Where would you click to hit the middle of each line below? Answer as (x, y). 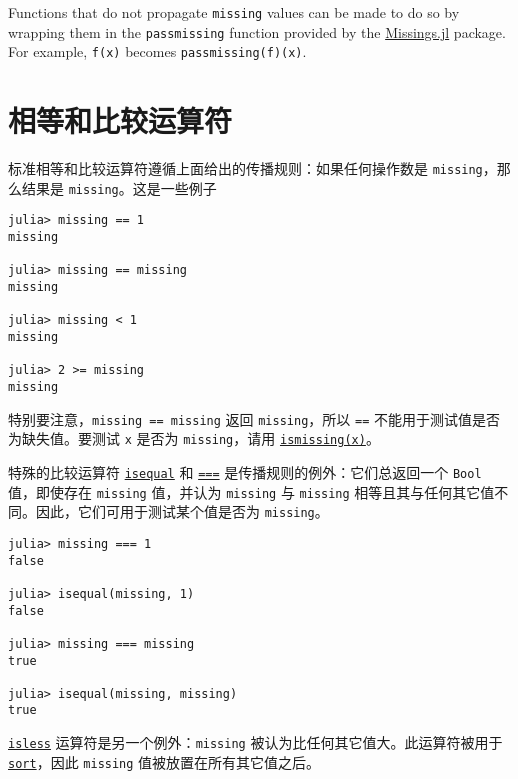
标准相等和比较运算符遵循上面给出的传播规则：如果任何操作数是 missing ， (252, 168)
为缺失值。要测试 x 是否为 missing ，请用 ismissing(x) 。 (194, 438)
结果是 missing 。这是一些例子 (119, 187)
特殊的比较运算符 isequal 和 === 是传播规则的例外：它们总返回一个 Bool (245, 471)
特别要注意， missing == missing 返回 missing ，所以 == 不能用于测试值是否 (254, 418)
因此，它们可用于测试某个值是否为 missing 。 (182, 511)
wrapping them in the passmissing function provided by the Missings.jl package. (257, 31)
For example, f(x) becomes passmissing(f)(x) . (157, 51)
